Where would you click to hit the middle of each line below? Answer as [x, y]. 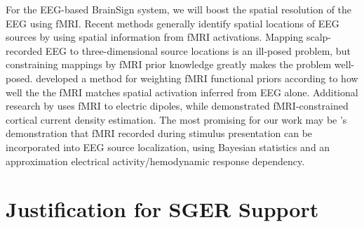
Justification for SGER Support [162, 209]
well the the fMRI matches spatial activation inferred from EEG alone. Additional [182, 92]
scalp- [318, 37]
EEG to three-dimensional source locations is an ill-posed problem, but [198, 50]
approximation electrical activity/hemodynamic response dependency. [155, 161]
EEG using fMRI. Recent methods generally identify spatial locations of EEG [173, 23]
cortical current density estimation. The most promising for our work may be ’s [176, 119]
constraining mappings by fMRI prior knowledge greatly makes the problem [169, 64]
